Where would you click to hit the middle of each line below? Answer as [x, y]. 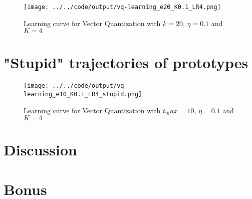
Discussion [40, 150]
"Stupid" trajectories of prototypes [126, 62]
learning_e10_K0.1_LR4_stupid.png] [83, 94]
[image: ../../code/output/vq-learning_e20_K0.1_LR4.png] [122, 7]
